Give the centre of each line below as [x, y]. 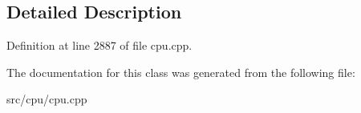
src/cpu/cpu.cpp [47, 99]
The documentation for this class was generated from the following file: [181, 72]
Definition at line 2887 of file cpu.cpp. [99, 45]
